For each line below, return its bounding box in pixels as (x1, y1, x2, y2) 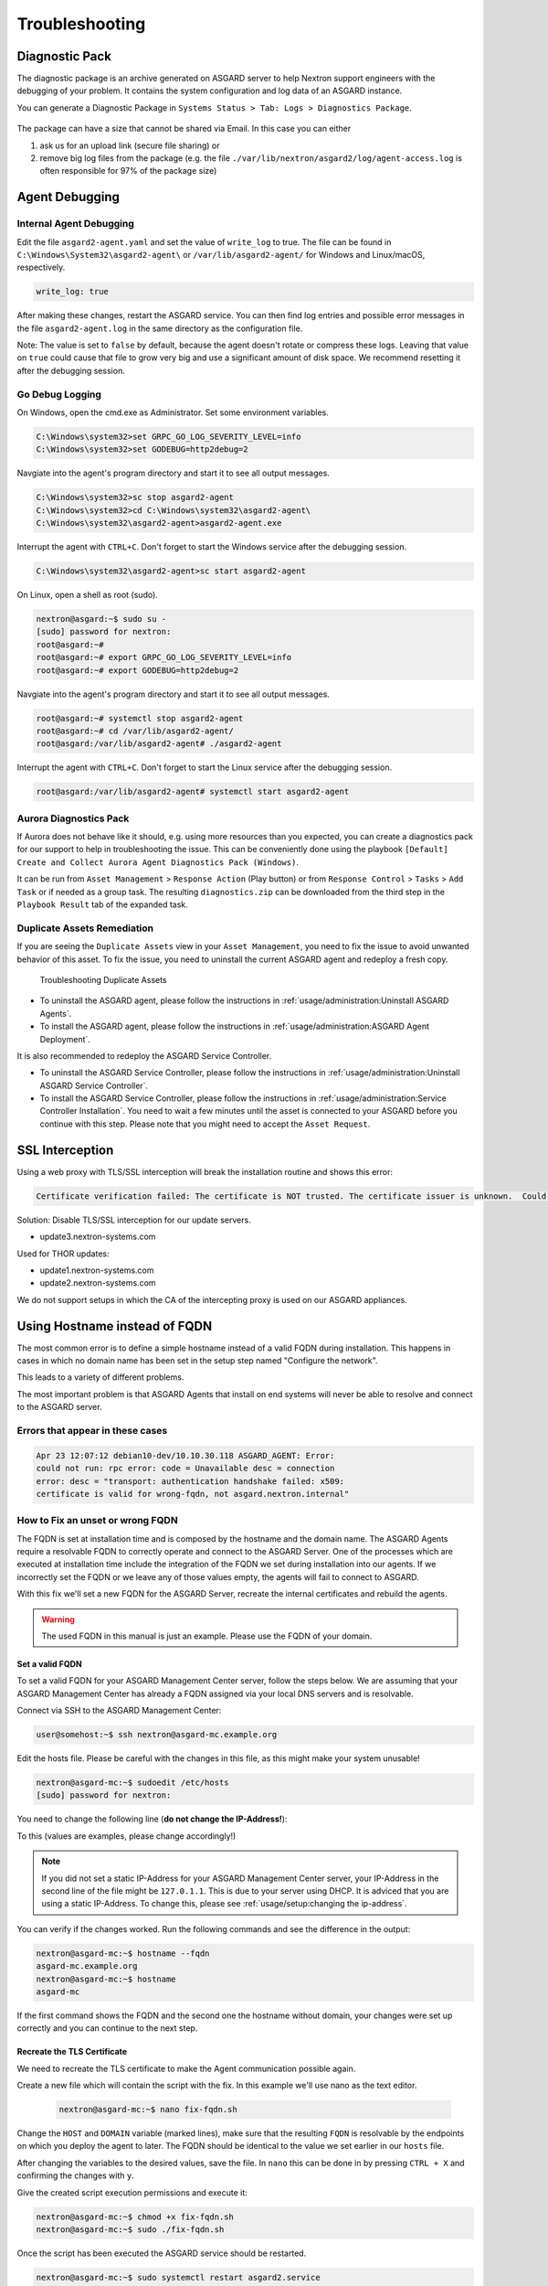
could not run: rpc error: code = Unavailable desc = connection (36, 1463, 335, 1474)
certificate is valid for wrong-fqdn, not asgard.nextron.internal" (36, 1489, 350, 1499)
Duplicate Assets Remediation (16, 922, 154, 935)
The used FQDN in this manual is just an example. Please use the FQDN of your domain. (41, 1630, 373, 1641)
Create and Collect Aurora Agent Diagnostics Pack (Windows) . (16, 856, 299, 868)
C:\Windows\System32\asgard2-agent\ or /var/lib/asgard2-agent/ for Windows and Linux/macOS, (16, 249, 426, 260)
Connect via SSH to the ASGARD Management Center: (16, 1705, 222, 1716)
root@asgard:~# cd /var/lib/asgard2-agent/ (36, 726, 235, 736)
